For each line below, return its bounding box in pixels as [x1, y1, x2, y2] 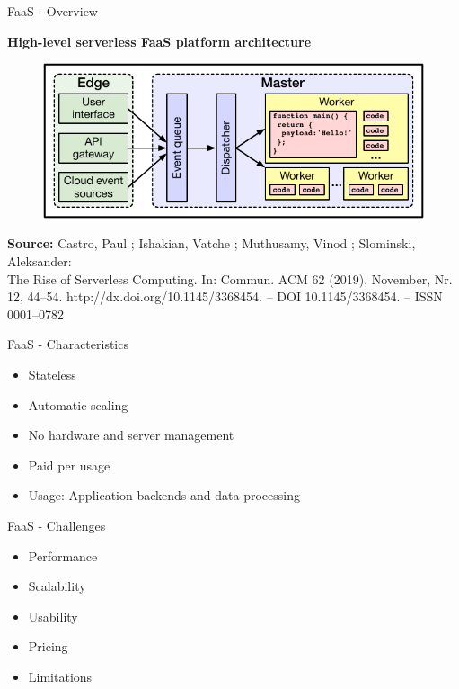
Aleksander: [7, 251, 72, 270]
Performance [28, 546, 98, 565]
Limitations [28, 667, 93, 685]
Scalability [28, 577, 86, 595]
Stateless [28, 364, 76, 383]
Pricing [28, 637, 68, 656]
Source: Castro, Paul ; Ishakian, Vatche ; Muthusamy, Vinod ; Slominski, [7, 234, 416, 253]
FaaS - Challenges [7, 515, 106, 534]
